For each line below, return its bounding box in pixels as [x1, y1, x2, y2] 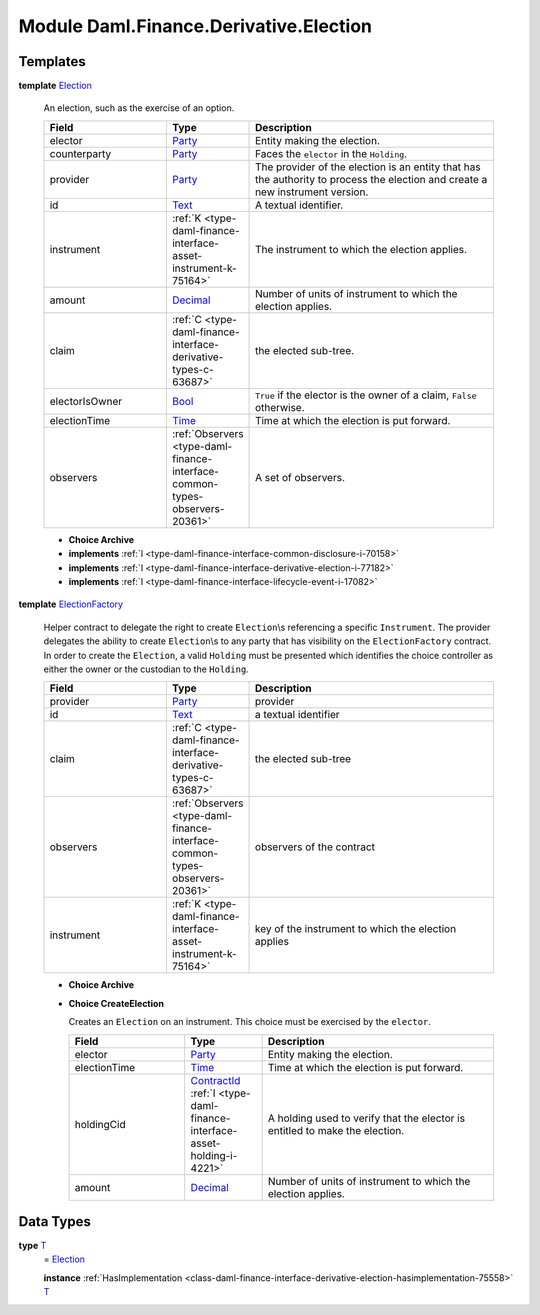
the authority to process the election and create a [255, 172, 488, 186]
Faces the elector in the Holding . [255, 146, 408, 160]
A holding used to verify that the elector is [267, 1111, 465, 1125]
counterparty [49, 146, 112, 160]
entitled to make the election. [267, 1123, 405, 1137]
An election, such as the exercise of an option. [43, 102, 235, 114]
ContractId [190, 1073, 241, 1087]
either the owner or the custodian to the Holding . [43, 663, 249, 675]
